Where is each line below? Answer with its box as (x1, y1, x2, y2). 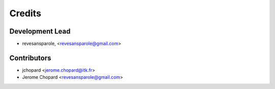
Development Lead (9, 27, 71, 36)
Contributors (9, 53, 51, 62)
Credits (9, 8, 42, 19)
